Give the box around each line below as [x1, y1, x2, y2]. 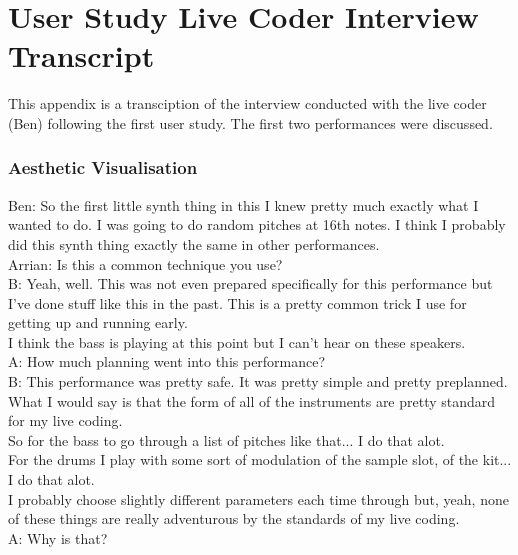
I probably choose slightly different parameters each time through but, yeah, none [8, 488, 509, 509]
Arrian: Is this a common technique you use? [8, 253, 283, 274]
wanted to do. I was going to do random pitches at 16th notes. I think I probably [8, 214, 506, 235]
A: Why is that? [8, 527, 108, 548]
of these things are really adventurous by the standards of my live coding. [8, 508, 460, 529]
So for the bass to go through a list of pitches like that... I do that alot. [8, 429, 445, 450]
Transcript [8, 35, 155, 76]
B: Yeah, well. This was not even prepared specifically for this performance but [8, 273, 493, 294]
